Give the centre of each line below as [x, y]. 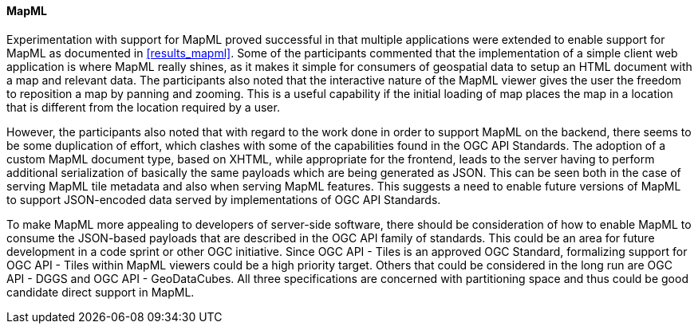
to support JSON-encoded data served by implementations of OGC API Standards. [224, 199]
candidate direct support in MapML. [101, 292]
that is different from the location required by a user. [143, 107]
